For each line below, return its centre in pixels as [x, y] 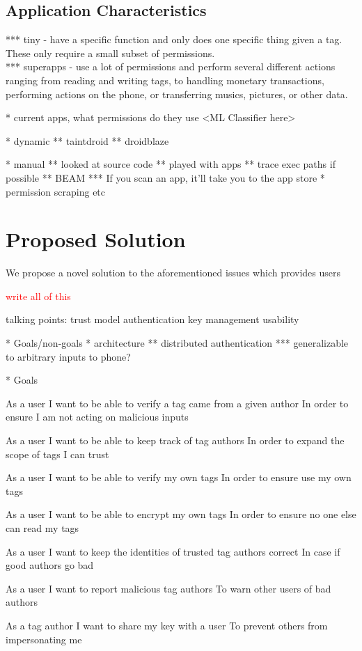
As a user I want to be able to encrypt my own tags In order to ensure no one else [181, 514]
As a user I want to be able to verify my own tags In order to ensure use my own [179, 477]
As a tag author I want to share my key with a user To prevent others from [167, 625]
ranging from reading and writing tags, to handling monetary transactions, [165, 80]
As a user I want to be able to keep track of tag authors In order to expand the [175, 440]
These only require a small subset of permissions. [110, 53]
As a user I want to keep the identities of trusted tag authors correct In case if [173, 551]
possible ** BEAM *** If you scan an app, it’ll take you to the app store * [165, 177]
